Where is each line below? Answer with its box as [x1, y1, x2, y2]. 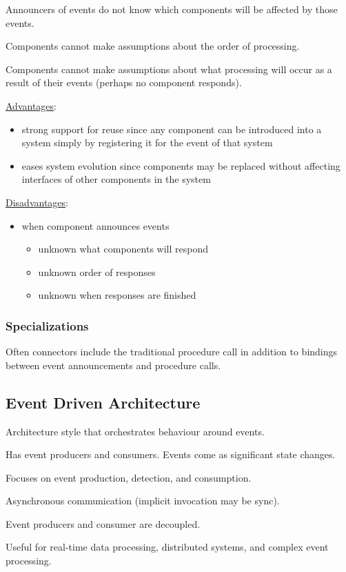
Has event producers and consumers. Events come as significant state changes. [6, 447, 336, 462]
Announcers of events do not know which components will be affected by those [6, 2, 338, 16]
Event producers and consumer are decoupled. [6, 516, 201, 531]
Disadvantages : [6, 195, 68, 209]
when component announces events [21, 218, 170, 233]
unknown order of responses [38, 264, 156, 279]
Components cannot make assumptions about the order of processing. [6, 39, 300, 53]
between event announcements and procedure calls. [6, 357, 221, 372]
